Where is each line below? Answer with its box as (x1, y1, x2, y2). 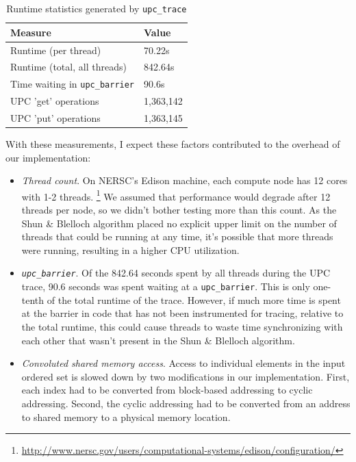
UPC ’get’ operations (10, 94, 99, 108)
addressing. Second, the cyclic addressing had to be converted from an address (21, 396, 351, 410)
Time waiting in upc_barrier (10, 77, 135, 91)
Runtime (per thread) (10, 42, 101, 57)
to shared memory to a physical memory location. (21, 409, 231, 424)
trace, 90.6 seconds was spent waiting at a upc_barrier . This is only (21, 279, 310, 294)
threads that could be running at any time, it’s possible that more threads (21, 229, 333, 244)
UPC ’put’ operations (10, 110, 101, 125)
